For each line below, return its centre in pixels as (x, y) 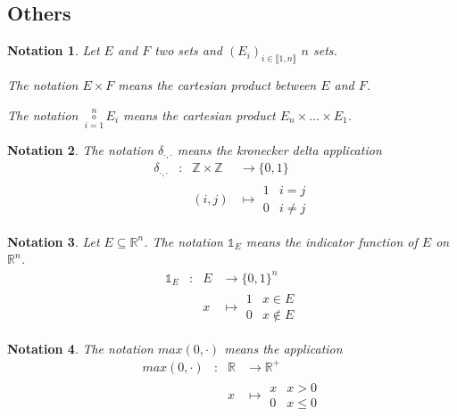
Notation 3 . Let (54, 241)
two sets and (189, 50)
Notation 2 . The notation (80, 149)
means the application (283, 348)
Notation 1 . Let (54, 50)
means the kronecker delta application (279, 149)
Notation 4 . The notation (80, 348)
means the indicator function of (332, 241)
